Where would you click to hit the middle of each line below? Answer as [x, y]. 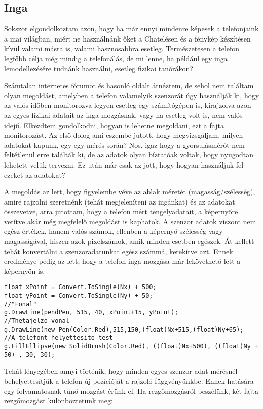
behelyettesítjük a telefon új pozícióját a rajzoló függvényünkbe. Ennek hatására [129, 380]
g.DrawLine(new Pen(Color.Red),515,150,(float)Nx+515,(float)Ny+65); [124, 329]
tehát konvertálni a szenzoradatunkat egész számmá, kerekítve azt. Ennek [119, 251]
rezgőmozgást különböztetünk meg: [59, 401]
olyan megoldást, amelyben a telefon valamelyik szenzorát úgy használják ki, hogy [132, 95]
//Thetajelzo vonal [37, 321]
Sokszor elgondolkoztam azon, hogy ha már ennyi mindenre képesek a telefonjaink [131, 29]
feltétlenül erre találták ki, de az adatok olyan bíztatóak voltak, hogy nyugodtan [129, 155]
